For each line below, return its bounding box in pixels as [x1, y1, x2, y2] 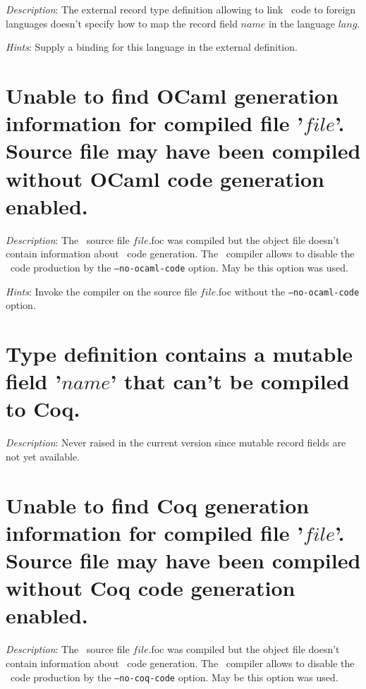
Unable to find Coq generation [6, 490, 310, 519]
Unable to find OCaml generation [6, 80, 338, 109]
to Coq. [6, 394, 80, 423]
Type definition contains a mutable [6, 339, 353, 367]
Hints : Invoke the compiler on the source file [6, 283, 197, 298]
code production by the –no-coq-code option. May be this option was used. [10, 669, 338, 684]
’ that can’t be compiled [110, 367, 350, 396]
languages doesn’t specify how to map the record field [6, 16, 238, 30]
